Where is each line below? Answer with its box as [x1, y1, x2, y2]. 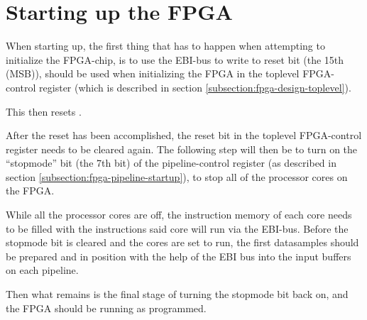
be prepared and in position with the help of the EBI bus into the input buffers [6, 248, 351, 263]
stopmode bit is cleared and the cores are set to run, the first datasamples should [6, 235, 359, 250]
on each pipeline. [6, 263, 79, 277]
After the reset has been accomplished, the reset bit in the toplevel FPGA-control [6, 128, 362, 143]
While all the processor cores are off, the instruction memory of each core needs [6, 207, 352, 222]
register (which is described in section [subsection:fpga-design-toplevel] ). [39, 79, 351, 94]
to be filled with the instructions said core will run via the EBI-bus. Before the [6, 221, 349, 236]
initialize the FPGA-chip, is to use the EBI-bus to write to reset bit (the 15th [6, 52, 344, 67]
